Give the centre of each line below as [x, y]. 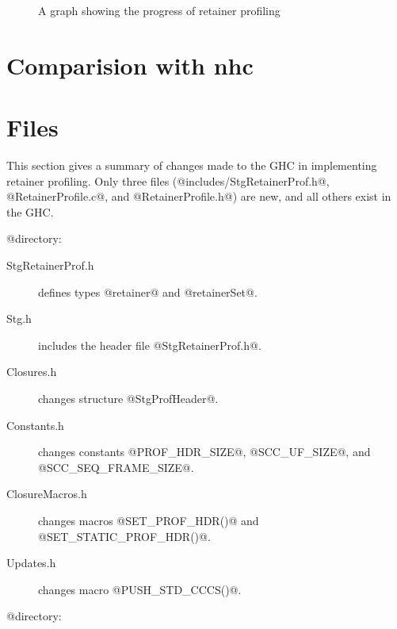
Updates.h [31, 563]
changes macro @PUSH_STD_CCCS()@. [140, 589]
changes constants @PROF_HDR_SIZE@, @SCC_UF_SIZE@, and [204, 452]
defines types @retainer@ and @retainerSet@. [148, 291]
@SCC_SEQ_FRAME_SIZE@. [116, 467]
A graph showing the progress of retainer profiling [159, 10]
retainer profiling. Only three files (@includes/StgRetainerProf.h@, [168, 180]
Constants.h [35, 425]
